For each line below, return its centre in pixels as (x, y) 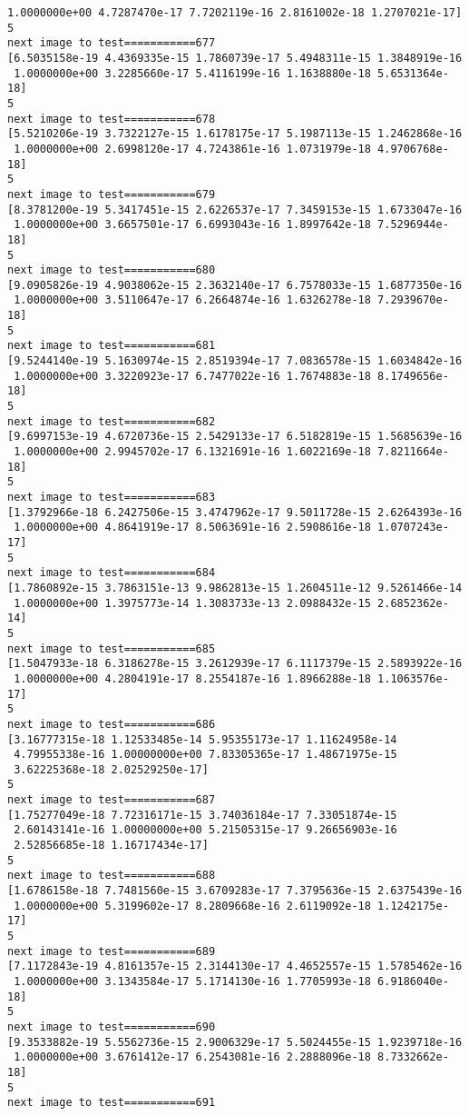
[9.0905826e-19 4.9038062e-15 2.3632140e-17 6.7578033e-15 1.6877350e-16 (235, 285)
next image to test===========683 (112, 497)
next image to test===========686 (112, 724)
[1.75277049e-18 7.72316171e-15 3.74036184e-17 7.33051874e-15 (202, 815)
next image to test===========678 (112, 119)
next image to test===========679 (112, 194)
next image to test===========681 (112, 346)
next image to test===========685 (112, 648)
